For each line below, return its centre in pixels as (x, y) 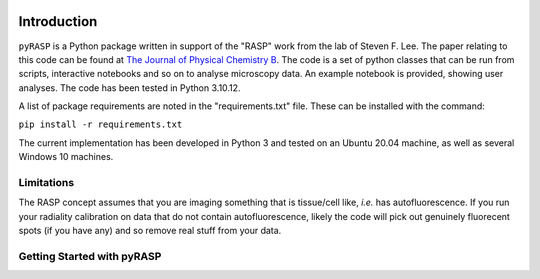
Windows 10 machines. (66, 157)
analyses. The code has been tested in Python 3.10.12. (129, 87)
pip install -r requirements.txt (100, 124)
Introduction (58, 21)
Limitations (46, 183)
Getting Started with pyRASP (90, 256)
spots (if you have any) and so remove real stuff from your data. (150, 231)
